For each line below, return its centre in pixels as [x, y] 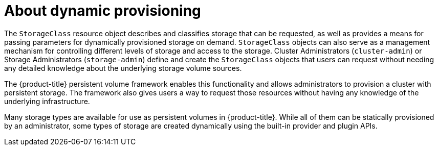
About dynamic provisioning [103, 11]
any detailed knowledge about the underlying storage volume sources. [123, 68]
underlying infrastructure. [47, 101]
